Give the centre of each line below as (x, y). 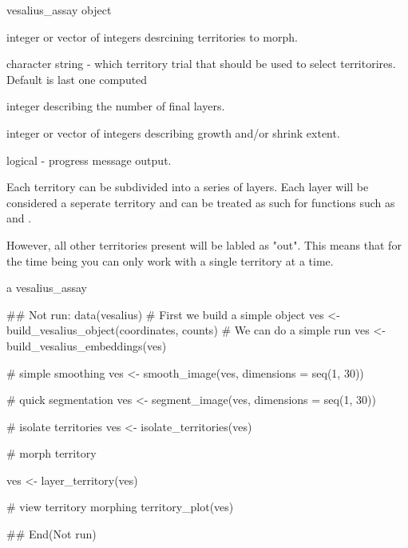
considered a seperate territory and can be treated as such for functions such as (201, 202)
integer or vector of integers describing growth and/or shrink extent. (173, 132)
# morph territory (51, 453)
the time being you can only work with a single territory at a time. (170, 260)
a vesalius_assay (47, 288)
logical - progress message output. (89, 160)
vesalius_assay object (59, 10)
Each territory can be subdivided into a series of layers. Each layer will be (188, 187)
